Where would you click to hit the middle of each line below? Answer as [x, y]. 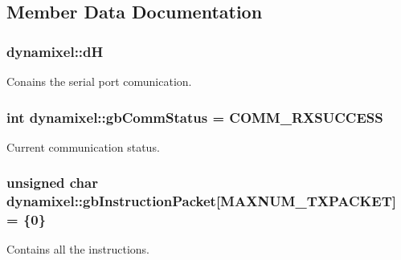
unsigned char [52, 183]
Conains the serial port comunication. [99, 81]
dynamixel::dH [55, 51]
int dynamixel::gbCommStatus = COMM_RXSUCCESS [195, 117]
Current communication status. [83, 146]
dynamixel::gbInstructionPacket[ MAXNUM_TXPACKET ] [201, 201]
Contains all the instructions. [78, 249]
